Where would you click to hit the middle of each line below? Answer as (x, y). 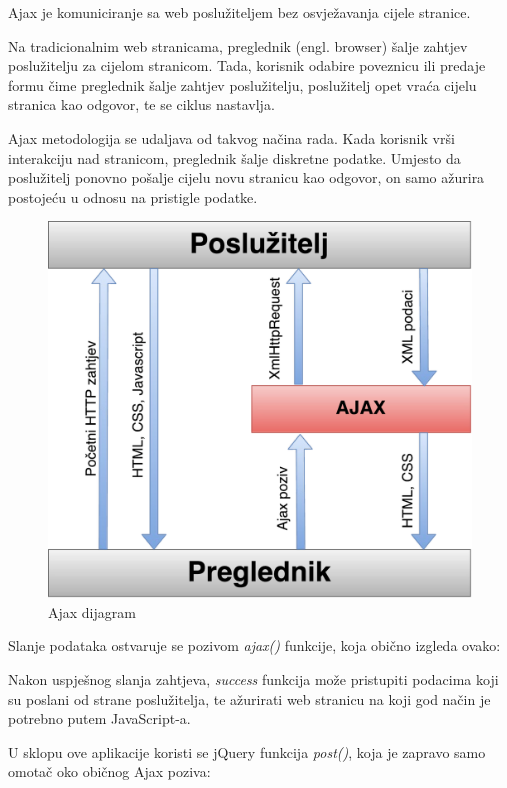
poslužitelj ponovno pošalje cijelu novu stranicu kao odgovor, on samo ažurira (246, 177)
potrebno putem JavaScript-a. (99, 718)
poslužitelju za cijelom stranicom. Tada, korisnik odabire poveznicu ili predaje (247, 65)
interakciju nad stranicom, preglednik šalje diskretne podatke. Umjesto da (234, 157)
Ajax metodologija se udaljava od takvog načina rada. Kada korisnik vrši (231, 137)
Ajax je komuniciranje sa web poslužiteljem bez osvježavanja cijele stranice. (239, 12)
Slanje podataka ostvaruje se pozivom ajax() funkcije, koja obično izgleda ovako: (254, 645)
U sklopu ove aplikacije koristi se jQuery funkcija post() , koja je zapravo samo (247, 751)
